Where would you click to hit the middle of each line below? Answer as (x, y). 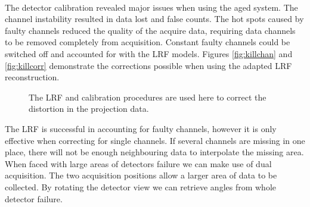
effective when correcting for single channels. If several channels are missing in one (155, 140)
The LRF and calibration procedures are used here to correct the (148, 97)
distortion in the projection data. (89, 109)
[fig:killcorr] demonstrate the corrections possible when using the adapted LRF (148, 65)
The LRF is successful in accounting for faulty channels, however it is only (141, 128)
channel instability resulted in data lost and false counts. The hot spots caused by (154, 19)
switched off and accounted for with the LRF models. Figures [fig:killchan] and (149, 53)
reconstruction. (32, 77)
